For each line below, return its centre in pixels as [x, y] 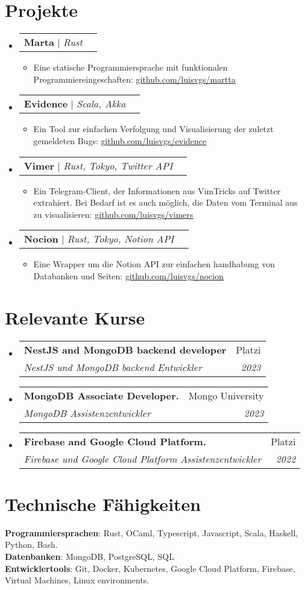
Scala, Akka [101, 104]
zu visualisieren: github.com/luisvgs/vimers [113, 214]
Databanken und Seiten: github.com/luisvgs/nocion [129, 275]
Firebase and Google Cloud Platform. [115, 441]
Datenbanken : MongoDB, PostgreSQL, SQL [90, 556]
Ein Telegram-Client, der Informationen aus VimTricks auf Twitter [157, 190]
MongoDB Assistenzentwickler [87, 413]
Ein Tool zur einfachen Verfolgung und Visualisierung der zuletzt [153, 129]
